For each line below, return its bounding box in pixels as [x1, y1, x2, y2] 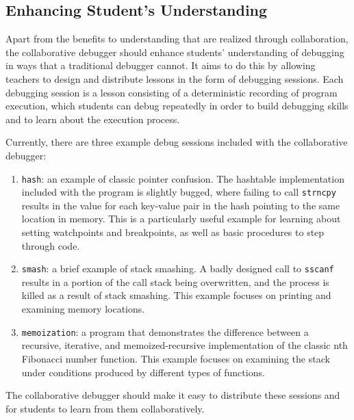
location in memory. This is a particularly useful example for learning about [21, 211, 341, 226]
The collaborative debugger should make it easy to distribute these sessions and [5, 388, 340, 402]
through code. [21, 238, 80, 252]
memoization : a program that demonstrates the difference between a [21, 324, 309, 339]
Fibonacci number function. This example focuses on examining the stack [21, 351, 330, 365]
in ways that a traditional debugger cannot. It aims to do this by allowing [5, 58, 316, 73]
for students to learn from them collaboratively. [5, 401, 205, 415]
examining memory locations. [21, 302, 145, 316]
